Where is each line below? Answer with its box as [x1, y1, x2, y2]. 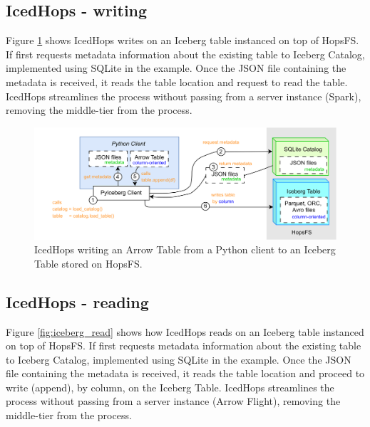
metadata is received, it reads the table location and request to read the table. [6, 74, 348, 89]
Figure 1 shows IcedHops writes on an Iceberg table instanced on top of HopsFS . [6, 33, 359, 48]
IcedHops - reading [6, 290, 149, 312]
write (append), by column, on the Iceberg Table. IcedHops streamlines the [6, 379, 334, 394]
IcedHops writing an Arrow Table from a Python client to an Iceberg [34, 242, 336, 257]
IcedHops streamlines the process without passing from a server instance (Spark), [6, 88, 361, 103]
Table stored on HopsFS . [34, 255, 143, 270]
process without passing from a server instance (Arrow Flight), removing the [6, 394, 341, 408]
